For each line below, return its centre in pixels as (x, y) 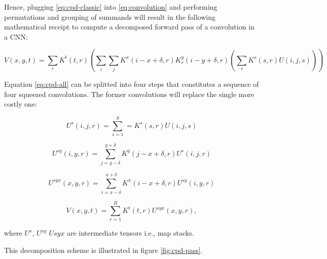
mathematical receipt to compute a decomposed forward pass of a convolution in (129, 27)
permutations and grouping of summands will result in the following (110, 17)
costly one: (21, 104)
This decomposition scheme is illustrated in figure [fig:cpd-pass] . (103, 250)
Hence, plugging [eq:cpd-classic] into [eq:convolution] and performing (111, 7)
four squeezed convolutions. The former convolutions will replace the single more (129, 94)
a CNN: (16, 36)
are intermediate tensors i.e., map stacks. (131, 233)
